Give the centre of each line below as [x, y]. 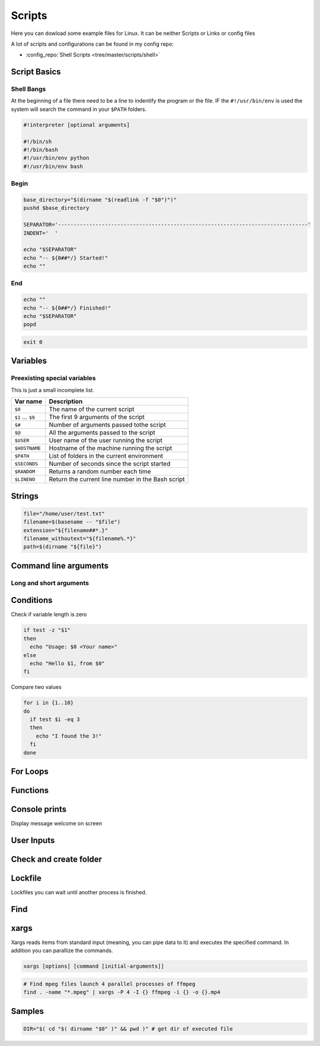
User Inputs [33, 840]
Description [66, 401]
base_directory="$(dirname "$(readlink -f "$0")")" [100, 200]
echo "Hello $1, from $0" [67, 663]
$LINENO [25, 479]
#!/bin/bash [41, 150]
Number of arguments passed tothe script [107, 425]
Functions [30, 791]
